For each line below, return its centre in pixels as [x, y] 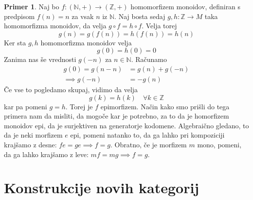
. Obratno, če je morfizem [148, 144]
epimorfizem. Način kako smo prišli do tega [165, 106]
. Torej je [79, 106]
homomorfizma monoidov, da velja [55, 26]
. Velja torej [159, 26]
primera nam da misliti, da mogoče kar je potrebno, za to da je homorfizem [117, 116]
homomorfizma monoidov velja [86, 42]
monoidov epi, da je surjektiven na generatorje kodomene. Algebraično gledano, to [126, 125]
